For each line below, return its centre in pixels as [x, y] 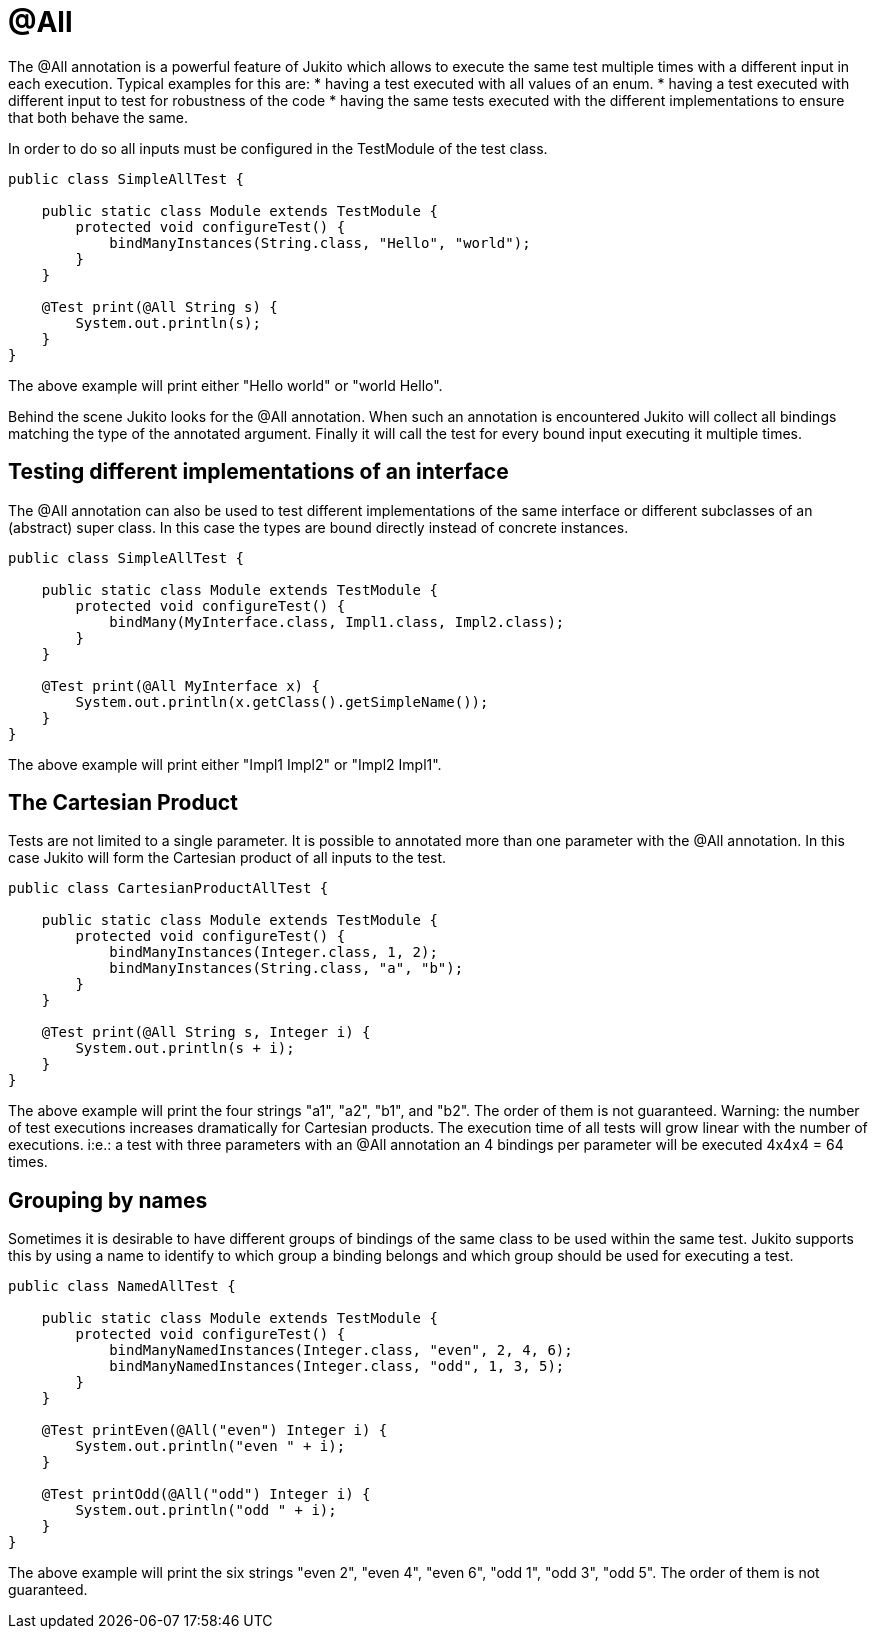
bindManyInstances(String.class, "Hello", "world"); [320, 242]
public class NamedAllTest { [122, 1286]
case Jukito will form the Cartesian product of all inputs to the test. [227, 858]
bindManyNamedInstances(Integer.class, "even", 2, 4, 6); [341, 1350]
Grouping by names [108, 1200]
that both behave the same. [98, 117]
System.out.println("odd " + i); [206, 1510]
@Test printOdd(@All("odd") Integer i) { [206, 1494]
